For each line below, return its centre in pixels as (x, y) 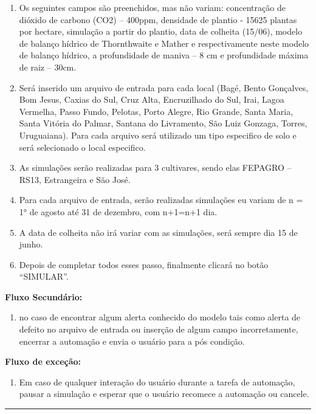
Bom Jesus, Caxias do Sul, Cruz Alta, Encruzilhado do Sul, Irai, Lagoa (152, 99)
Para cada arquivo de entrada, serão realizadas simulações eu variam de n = (161, 200)
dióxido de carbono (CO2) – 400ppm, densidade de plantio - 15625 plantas (158, 19)
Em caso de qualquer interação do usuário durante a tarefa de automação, (157, 381)
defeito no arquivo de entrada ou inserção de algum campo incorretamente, (159, 329)
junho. (31, 244)
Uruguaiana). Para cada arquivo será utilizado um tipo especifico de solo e (158, 135)
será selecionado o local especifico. (82, 147)
